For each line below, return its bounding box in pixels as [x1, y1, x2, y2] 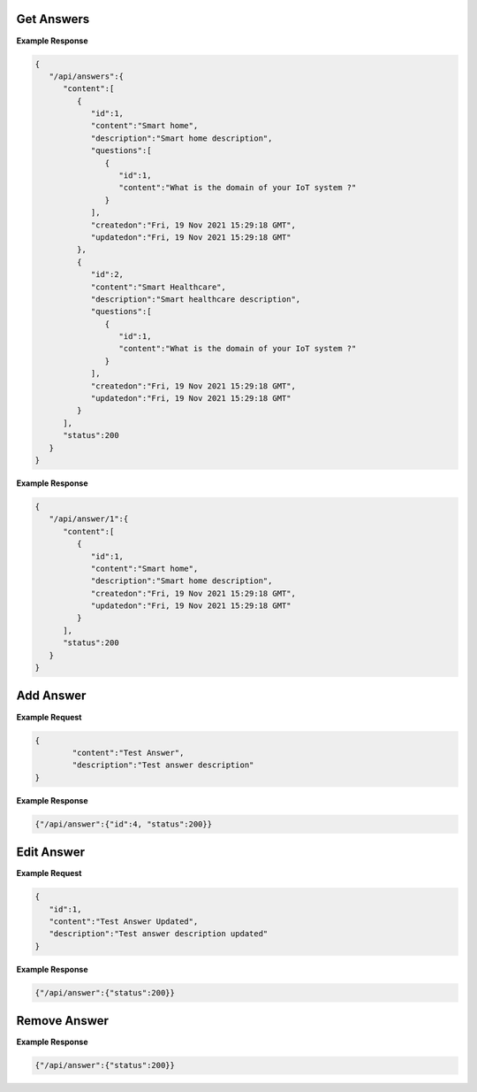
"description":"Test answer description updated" [49, 929, 269, 939]
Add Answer [16, 688, 87, 704]
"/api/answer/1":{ [49, 514, 129, 524]
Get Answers [16, 12, 90, 27]
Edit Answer [16, 845, 86, 860]
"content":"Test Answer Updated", [49, 916, 199, 927]
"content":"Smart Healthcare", [90, 281, 227, 292]
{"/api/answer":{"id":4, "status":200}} [34, 819, 212, 829]
